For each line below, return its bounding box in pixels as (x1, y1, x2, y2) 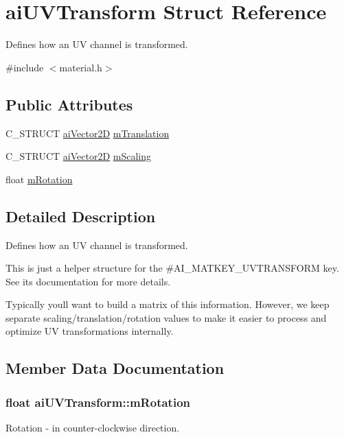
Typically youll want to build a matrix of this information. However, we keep (5, 297, 330, 311)
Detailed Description (5, 205, 156, 226)
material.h (59, 60, 102, 74)
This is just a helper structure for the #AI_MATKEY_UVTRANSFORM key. (5, 261, 339, 275)
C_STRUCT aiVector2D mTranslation (5, 126, 170, 140)
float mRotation (5, 172, 73, 186)
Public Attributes (5, 93, 133, 115)
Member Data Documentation (5, 357, 225, 379)
